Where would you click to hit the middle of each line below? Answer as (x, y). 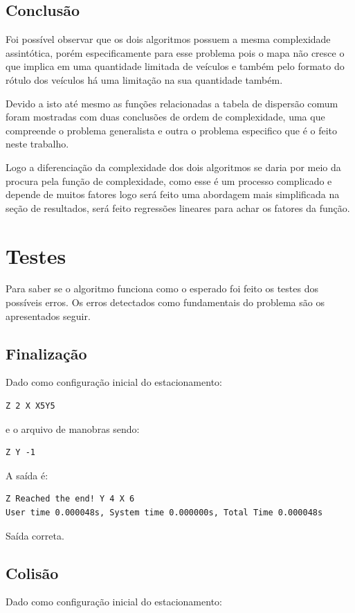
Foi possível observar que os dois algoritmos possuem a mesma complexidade (168, 39)
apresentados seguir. (48, 316)
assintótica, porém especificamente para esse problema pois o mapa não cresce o (175, 52)
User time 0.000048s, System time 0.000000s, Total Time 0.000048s (164, 513)
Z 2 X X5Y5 (30, 406)
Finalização (46, 353)
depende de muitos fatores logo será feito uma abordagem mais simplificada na (173, 194)
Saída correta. (35, 535)
